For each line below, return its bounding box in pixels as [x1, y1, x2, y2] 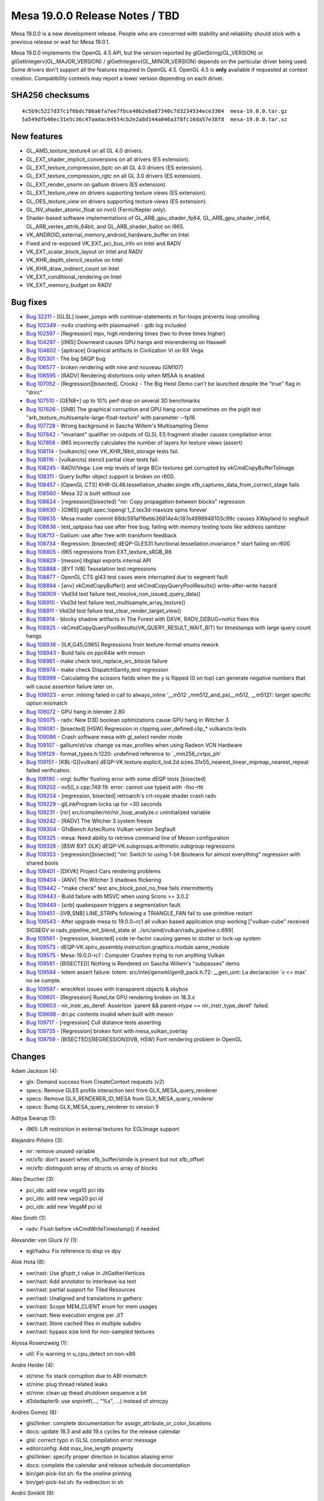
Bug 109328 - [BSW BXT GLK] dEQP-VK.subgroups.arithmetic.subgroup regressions [26, 842, 235, 850]
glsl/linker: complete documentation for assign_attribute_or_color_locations [26, 1419, 212, 1427]
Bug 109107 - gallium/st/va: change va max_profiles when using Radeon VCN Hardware [26, 741, 242, 749]
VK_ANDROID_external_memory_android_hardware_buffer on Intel [26, 231, 189, 238]
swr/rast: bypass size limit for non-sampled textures [26, 1328, 155, 1335]
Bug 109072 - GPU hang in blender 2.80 [26, 708, 125, 715]
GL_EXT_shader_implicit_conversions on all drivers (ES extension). [26, 156, 190, 163]
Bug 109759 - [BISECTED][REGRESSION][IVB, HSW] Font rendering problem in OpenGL [26, 1036, 242, 1043]
